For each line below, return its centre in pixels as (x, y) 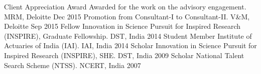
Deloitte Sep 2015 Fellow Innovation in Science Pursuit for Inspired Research (122, 26)
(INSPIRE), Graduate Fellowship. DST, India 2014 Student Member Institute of (128, 36)
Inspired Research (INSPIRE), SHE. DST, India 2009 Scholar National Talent (124, 55)
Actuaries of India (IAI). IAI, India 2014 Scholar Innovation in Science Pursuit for (130, 45)
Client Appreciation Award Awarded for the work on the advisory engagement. (125, 6)
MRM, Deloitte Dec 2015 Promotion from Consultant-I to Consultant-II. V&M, (127, 16)
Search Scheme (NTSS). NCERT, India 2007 (73, 65)
